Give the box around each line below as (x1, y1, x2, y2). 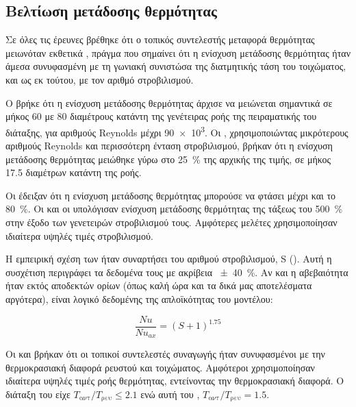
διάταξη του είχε (5, 386, 71, 401)
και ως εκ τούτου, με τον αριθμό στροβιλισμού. (5, 72, 194, 86)
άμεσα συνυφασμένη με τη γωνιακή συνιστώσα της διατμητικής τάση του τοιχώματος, (5, 59, 346, 73)
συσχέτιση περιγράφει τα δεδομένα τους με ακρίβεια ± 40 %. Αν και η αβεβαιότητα (5, 264, 348, 279)
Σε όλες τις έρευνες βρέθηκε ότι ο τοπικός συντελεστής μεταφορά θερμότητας (5, 32, 315, 47)
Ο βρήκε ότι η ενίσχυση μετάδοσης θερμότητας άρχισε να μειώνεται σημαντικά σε (5, 95, 333, 110)
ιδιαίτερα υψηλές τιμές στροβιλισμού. (5, 228, 153, 243)
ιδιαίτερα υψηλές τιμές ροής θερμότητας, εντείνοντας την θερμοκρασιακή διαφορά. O (5, 373, 344, 388)
